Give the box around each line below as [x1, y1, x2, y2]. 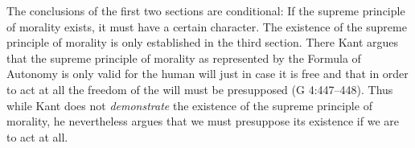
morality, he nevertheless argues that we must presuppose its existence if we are [6, 113, 400, 129]
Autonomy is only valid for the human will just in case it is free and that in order [6, 65, 409, 82]
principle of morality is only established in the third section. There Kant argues [6, 34, 399, 51]
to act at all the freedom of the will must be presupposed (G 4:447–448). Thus [6, 80, 393, 97]
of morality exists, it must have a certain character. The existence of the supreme [6, 18, 407, 35]
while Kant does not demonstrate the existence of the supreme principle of [6, 97, 372, 113]
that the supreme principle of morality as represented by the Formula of [6, 49, 361, 66]
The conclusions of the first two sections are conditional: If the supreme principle [6, 2, 405, 18]
